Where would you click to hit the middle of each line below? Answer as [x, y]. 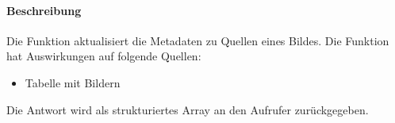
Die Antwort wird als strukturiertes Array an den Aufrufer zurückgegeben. [188, 109]
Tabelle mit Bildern [73, 82]
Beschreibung [44, 10]
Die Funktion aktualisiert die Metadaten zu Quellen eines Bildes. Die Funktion [198, 40]
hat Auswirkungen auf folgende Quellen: [104, 56]
